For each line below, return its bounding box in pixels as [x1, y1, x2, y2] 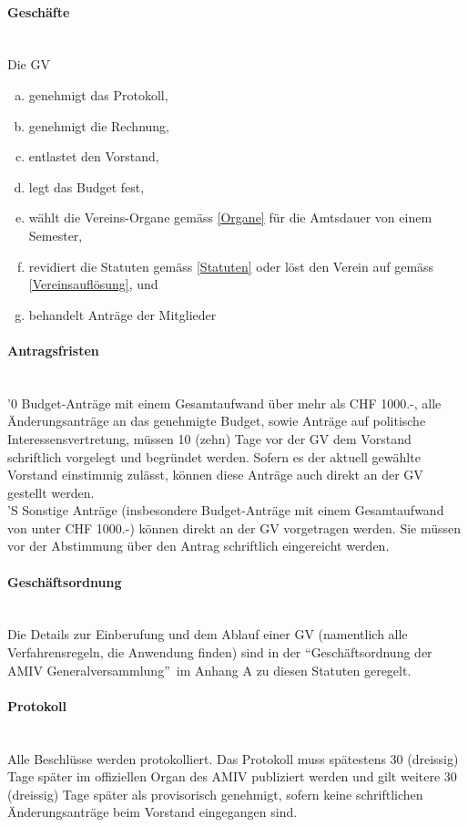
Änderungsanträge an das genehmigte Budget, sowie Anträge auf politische [7, 411, 426, 430]
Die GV [7, 55, 50, 74]
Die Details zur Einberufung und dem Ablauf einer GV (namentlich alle [7, 625, 408, 644]
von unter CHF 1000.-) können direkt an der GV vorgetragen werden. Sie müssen [7, 518, 462, 537]
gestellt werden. [7, 482, 95, 501]
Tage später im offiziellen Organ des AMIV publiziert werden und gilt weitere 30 [7, 767, 457, 786]
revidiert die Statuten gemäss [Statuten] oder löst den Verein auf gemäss [28, 256, 434, 275]
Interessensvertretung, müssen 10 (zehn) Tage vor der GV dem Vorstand [7, 429, 412, 448]
